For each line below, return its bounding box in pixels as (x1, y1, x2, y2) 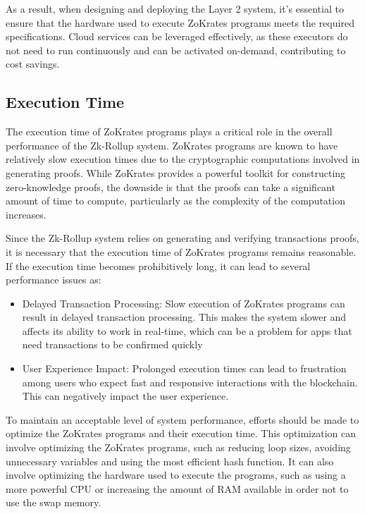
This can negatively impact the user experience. (22, 388, 229, 403)
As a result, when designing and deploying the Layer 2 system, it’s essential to (6, 1, 344, 16)
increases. (6, 207, 47, 221)
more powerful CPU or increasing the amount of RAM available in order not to (6, 481, 349, 496)
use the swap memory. (6, 495, 101, 510)
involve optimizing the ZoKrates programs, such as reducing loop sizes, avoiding (6, 440, 351, 455)
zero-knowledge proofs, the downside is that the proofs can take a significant (6, 179, 335, 194)
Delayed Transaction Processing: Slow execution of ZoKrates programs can (22, 295, 345, 310)
